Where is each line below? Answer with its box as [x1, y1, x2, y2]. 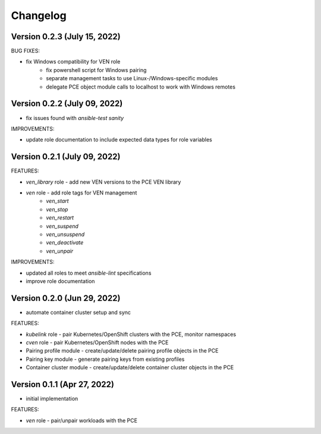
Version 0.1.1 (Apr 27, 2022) [11, 379, 114, 389]
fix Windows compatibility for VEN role [26, 58, 121, 65]
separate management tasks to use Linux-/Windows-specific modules [46, 75, 218, 82]
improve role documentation [26, 277, 95, 285]
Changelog [11, 9, 67, 22]
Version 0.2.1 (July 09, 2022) [11, 152, 121, 162]
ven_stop [46, 206, 68, 213]
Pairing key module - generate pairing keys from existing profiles [26, 356, 185, 363]
